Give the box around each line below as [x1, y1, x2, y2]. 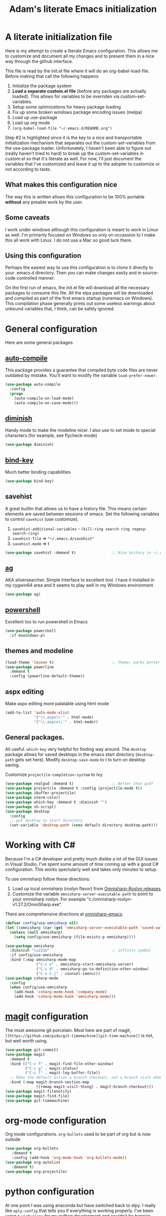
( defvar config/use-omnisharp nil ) [5, 921, 79, 926]
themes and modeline [5, 647, 73, 655]
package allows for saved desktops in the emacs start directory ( [5, 751, 137, 757]
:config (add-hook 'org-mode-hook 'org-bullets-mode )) [11, 1155, 127, 1160]
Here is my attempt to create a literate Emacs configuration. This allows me [5, 48, 158, 54]
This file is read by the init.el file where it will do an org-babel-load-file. [5, 68, 150, 74]
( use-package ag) [5, 592, 41, 597]
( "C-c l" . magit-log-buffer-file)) [25, 1070, 100, 1076]
